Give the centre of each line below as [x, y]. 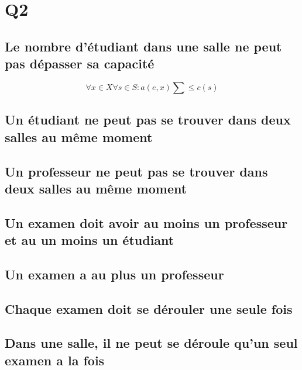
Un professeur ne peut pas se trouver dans [136, 171]
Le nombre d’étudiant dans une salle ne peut [143, 46]
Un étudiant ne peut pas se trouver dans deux [148, 120]
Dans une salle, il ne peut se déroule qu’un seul [151, 343]
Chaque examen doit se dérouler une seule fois [149, 308]
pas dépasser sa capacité [80, 63]
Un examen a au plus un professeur [114, 274]
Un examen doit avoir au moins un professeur [146, 222]
